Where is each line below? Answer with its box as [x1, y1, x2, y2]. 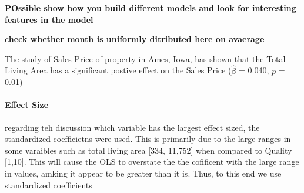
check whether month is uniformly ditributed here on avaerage [5, 33, 265, 45]
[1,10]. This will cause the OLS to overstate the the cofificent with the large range [5, 155, 299, 168]
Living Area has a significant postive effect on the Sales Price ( [5, 64, 232, 76]
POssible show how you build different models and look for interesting [5, 2, 296, 13]
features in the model [5, 13, 93, 25]
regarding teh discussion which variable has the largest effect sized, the [5, 121, 260, 133]
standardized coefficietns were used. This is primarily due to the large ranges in [5, 133, 291, 145]
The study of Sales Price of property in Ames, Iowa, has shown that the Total [5, 52, 286, 65]
